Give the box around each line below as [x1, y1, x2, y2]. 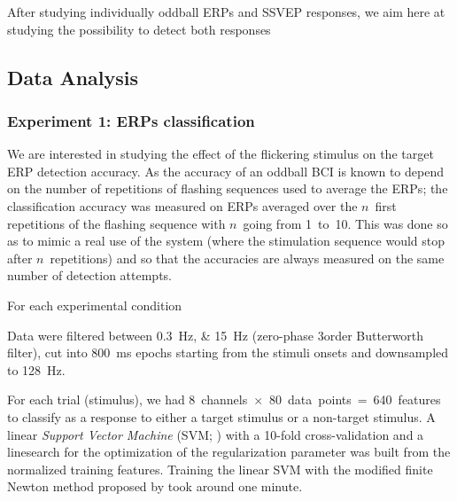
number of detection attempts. [7, 266, 173, 285]
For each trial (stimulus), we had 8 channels [7, 390, 248, 409]
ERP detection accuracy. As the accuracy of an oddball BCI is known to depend [7, 161, 444, 180]
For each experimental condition [7, 295, 182, 314]
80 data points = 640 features [269, 390, 441, 409]
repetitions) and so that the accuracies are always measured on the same [50, 248, 445, 267]
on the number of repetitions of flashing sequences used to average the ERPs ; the [7, 179, 448, 198]
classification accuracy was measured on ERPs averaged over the [7, 196, 358, 215]
